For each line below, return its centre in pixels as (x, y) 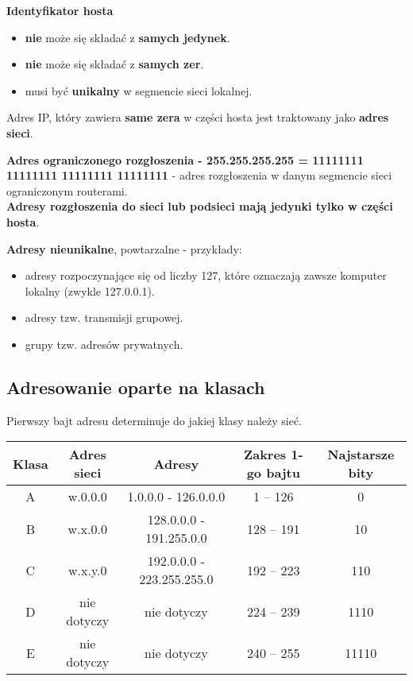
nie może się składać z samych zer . (114, 64)
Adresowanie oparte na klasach (136, 387)
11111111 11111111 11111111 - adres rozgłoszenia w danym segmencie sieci (199, 175)
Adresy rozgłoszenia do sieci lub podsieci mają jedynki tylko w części (200, 206)
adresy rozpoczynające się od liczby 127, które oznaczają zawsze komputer (206, 275)
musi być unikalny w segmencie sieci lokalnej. (139, 90)
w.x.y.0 (87, 570)
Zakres (265, 455)
